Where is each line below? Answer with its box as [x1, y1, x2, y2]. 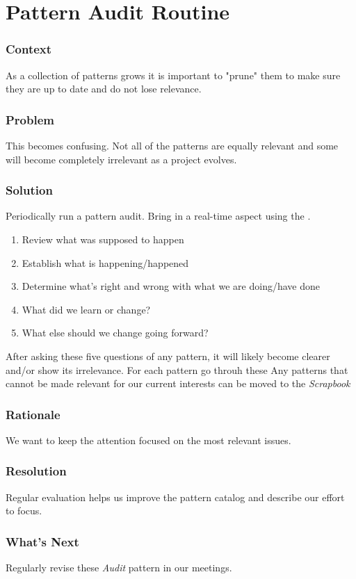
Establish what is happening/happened [22, 255, 189, 270]
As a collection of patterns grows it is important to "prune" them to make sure [6, 67, 341, 82]
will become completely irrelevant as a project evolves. [6, 152, 237, 166]
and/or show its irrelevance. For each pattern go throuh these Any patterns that [6, 362, 348, 377]
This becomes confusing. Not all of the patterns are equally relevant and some [6, 138, 339, 152]
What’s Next [6, 532, 79, 550]
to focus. [6, 503, 42, 518]
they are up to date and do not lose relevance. [6, 81, 202, 96]
